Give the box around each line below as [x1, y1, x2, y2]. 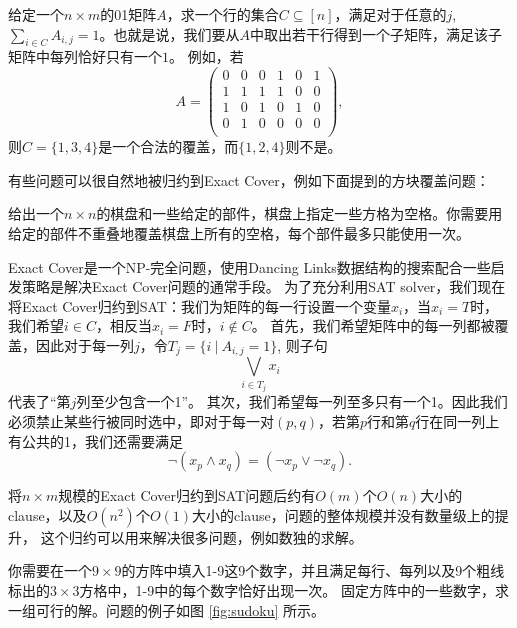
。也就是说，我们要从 [99, 23, 240, 44]
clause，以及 [8, 504, 87, 525]
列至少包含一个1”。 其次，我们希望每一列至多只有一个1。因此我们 [76, 391, 508, 412]
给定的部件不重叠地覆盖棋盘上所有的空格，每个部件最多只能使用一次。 [8, 222, 470, 243]
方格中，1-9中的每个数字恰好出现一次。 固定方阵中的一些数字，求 [79, 579, 509, 600]
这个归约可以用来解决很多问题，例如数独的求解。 [40, 526, 363, 547]
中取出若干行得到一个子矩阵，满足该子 [249, 23, 502, 44]
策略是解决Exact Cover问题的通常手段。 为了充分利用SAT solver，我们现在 [21, 276, 506, 297]
